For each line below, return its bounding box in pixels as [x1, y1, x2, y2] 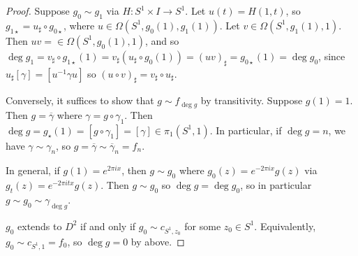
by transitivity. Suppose [200, 93, 303, 108]
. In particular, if [209, 122, 282, 137]
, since [318, 48, 345, 63]
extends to [17, 218, 62, 233]
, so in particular [240, 178, 312, 192]
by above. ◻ [130, 234, 185, 248]
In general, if [6, 163, 60, 178]
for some [184, 218, 221, 233]
